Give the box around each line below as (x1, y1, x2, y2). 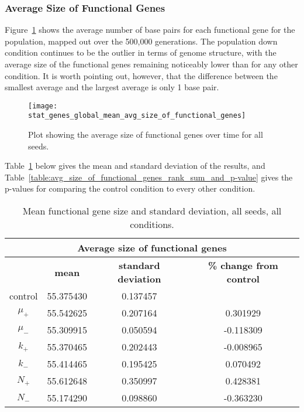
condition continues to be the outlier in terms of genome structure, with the (5, 46, 277, 59)
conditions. (130, 217, 174, 231)
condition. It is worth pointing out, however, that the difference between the (5, 69, 278, 81)
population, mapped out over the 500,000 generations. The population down (5, 35, 278, 47)
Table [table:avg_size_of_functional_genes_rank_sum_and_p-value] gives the (5, 171, 293, 183)
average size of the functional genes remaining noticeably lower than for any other (5, 58, 298, 70)
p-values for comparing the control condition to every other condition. (5, 182, 255, 195)
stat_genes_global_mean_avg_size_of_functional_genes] (28, 111, 246, 120)
